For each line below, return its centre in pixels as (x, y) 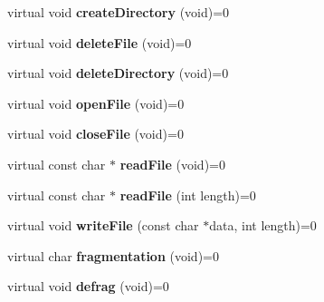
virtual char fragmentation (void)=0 (113, 255)
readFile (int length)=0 (188, 195)
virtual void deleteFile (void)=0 (100, 42)
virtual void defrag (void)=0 (88, 286)
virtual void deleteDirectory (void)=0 (118, 73)
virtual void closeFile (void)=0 (95, 134)
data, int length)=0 (263, 225)
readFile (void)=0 (172, 164)
